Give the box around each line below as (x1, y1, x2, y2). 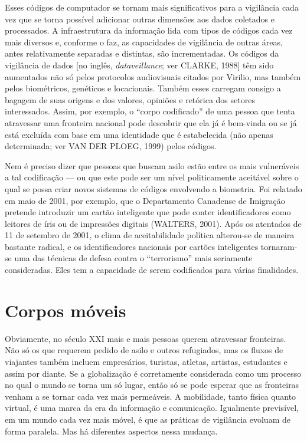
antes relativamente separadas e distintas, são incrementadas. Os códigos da (5, 47, 279, 60)
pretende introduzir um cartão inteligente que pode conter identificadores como (5, 206, 291, 218)
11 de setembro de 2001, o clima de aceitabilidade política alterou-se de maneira (5, 229, 295, 241)
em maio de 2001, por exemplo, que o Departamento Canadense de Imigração (5, 194, 285, 206)
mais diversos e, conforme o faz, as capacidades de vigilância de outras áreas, (5, 35, 283, 48)
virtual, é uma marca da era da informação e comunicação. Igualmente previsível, (5, 401, 299, 414)
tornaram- (260, 240, 298, 252)
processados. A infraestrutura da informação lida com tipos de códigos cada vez (5, 24, 293, 37)
